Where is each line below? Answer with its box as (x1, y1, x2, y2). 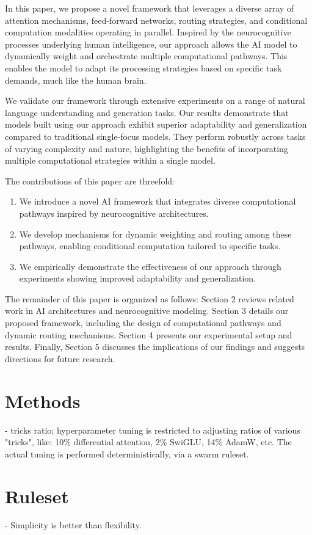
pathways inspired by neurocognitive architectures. (19, 206, 209, 219)
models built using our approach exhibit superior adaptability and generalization (5, 118, 307, 131)
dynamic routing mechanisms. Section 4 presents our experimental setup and (5, 328, 292, 341)
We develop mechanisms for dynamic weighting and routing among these (19, 227, 292, 240)
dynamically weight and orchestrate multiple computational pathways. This (5, 49, 288, 62)
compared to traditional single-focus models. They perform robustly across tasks (5, 129, 306, 142)
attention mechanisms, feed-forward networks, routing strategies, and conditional (5, 13, 308, 26)
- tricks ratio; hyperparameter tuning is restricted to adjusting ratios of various (5, 423, 300, 436)
